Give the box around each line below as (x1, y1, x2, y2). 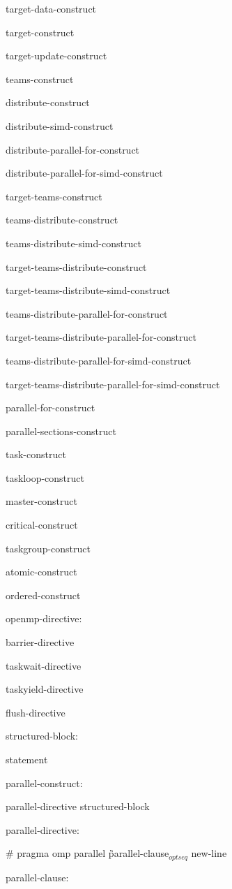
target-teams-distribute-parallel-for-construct (6, 330, 196, 344)
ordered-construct (6, 587, 81, 602)
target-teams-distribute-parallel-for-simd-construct (6, 376, 220, 391)
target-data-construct (6, 1, 97, 15)
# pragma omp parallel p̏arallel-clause (6, 846, 169, 860)
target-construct (6, 24, 75, 39)
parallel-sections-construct (6, 423, 116, 438)
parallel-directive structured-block (6, 799, 150, 814)
